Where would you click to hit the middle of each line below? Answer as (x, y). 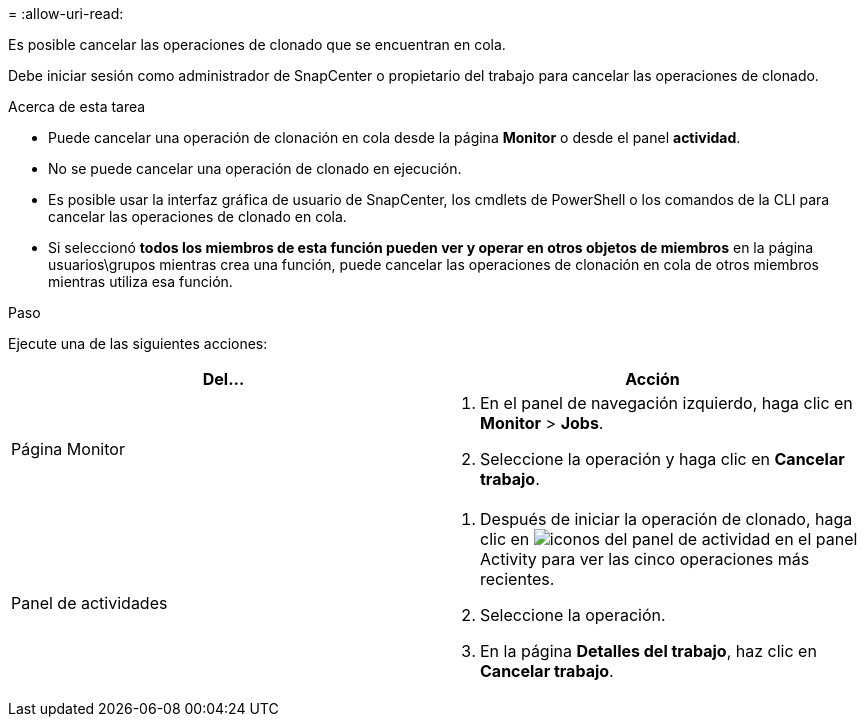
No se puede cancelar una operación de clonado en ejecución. (255, 168)
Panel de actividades (89, 603)
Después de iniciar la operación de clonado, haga (666, 519)
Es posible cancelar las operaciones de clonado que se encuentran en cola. (257, 44)
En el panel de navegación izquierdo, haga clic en (666, 403)
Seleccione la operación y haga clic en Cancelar (662, 459)
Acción (652, 379)
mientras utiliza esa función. (140, 281)
